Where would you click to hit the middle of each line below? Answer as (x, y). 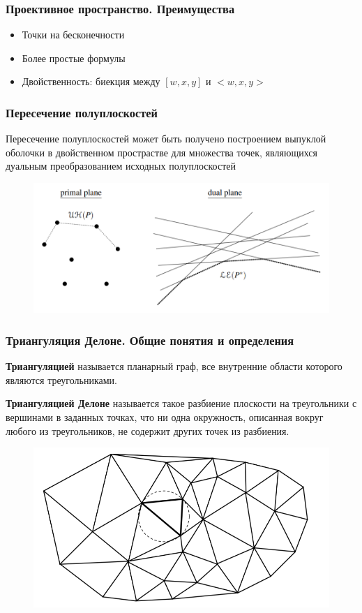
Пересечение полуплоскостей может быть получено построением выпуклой (166, 139)
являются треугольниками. (61, 379)
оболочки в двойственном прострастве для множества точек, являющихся (161, 152)
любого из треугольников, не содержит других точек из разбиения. (148, 430)
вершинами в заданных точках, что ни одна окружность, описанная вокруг (165, 417)
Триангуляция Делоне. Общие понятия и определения (150, 340)
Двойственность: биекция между (91, 81)
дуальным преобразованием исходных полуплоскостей (121, 166)
